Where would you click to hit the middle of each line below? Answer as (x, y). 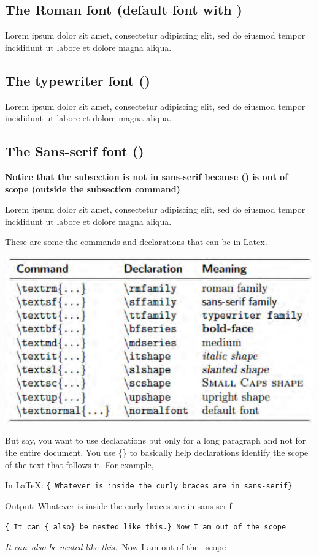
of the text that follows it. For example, (79, 464)
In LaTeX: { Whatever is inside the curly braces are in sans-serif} (149, 485)
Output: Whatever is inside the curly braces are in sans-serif (118, 505)
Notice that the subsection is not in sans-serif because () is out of (147, 176)
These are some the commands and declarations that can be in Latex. (136, 242)
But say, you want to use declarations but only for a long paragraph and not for (156, 440)
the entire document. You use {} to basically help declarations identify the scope (157, 453)
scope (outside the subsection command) (93, 188)
